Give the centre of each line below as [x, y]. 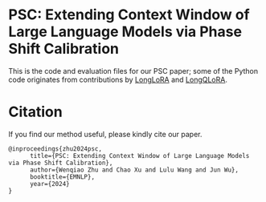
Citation [35, 112]
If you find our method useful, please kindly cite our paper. [105, 134]
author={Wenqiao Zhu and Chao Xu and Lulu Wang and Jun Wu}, [134, 170]
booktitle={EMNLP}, [62, 177]
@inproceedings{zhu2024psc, [55, 149]
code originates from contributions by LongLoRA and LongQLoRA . [118, 79]
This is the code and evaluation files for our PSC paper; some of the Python [133, 71]
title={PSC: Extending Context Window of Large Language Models [139, 156]
